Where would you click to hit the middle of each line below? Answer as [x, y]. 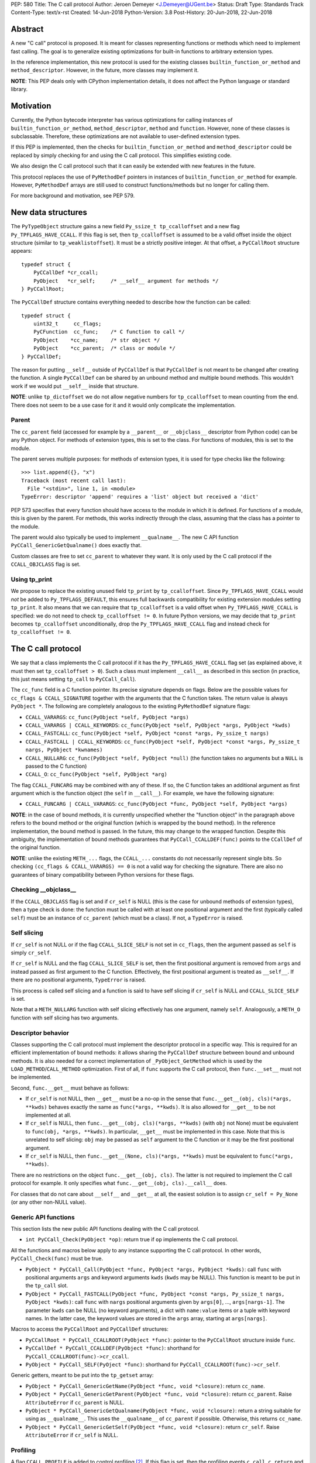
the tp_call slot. [47, 1286]
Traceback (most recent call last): [74, 480]
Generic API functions [43, 1217]
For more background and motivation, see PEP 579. [73, 195]
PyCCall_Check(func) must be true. [57, 1259]
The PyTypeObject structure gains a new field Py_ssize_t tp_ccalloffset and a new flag [125, 226]
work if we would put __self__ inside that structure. [75, 386]
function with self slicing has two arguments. [65, 1018]
